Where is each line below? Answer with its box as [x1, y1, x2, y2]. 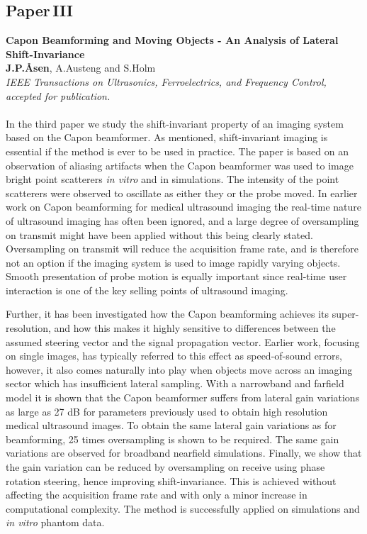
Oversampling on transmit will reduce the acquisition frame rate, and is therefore [6, 241, 358, 256]
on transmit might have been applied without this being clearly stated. [6, 227, 313, 242]
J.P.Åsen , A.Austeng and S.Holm [6, 60, 156, 75]
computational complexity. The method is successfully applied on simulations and [6, 501, 360, 516]
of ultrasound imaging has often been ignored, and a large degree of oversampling [6, 213, 359, 228]
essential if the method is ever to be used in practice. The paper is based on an [6, 143, 349, 158]
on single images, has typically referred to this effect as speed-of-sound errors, [6, 348, 342, 363]
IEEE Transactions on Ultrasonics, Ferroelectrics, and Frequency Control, [6, 74, 327, 89]
